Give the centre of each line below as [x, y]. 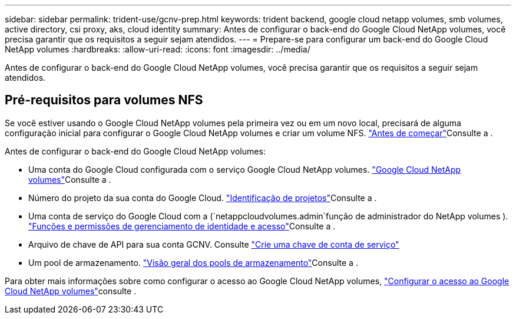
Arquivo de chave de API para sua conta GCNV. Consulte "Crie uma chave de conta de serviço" [214, 244]
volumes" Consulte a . [70, 179]
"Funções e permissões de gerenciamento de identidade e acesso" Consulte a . [182, 226]
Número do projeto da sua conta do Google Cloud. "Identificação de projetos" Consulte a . [203, 198]
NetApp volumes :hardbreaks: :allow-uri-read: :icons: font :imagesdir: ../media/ [158, 49]
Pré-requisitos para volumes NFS [104, 100]
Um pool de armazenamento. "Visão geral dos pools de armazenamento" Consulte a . [193, 262]
